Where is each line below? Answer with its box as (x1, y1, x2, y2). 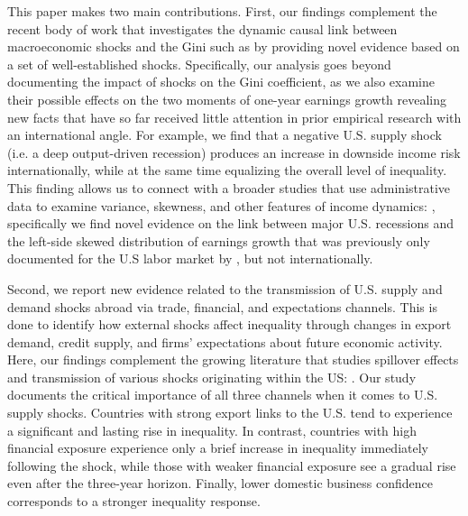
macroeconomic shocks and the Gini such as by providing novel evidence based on (7, 37, 460, 56)
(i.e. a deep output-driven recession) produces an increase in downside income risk (7, 143, 461, 161)
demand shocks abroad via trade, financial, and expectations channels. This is (7, 297, 437, 316)
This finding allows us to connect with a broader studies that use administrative (7, 178, 451, 197)
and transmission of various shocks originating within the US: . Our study (7, 367, 417, 386)
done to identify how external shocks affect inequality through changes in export (7, 315, 452, 334)
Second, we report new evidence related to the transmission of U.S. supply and (7, 279, 443, 298)
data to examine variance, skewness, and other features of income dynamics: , (7, 196, 436, 215)
